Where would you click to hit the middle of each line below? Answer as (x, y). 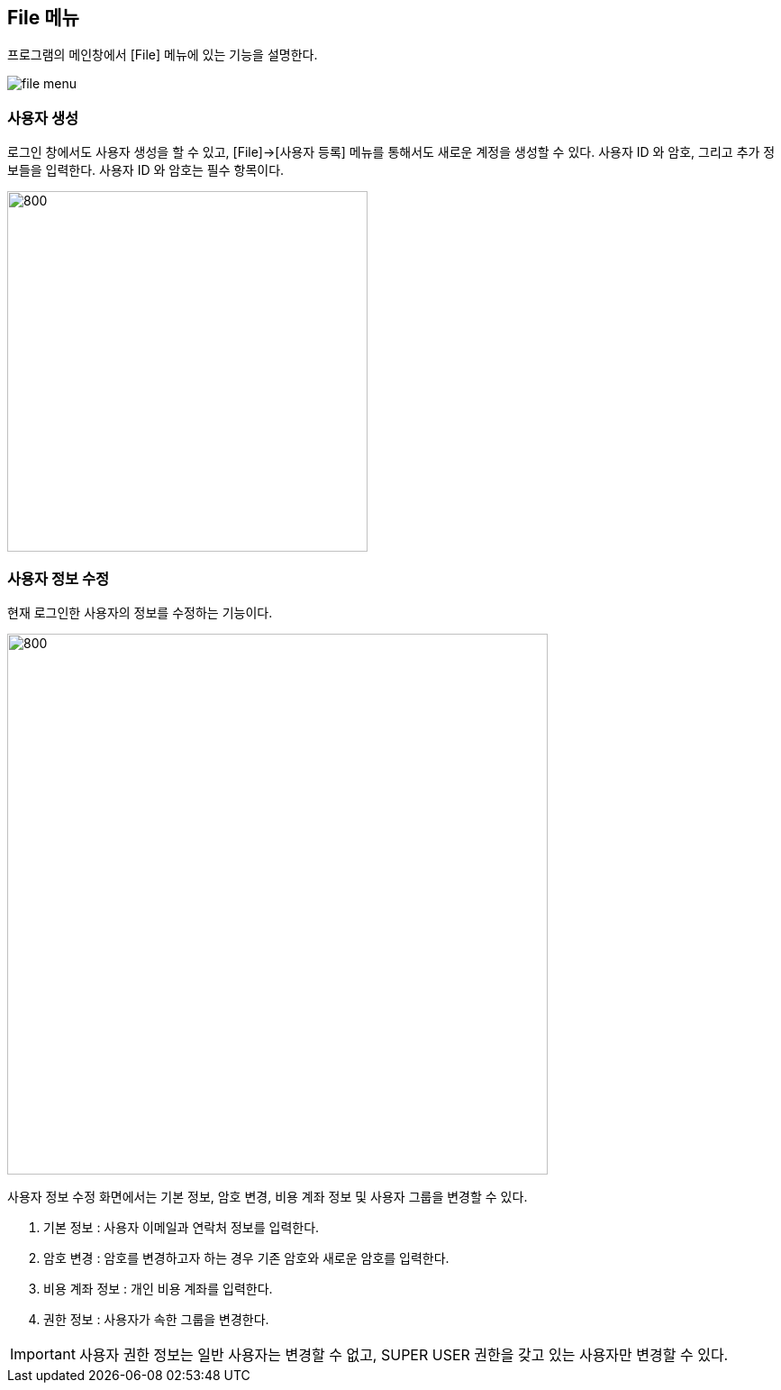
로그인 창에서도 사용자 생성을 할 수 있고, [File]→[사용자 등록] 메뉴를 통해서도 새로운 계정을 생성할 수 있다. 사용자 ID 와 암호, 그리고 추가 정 (391, 152)
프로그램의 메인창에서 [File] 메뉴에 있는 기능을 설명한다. (163, 55)
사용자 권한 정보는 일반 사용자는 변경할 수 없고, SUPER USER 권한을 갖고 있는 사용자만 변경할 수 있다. (404, 1354)
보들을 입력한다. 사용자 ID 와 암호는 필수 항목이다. (146, 170)
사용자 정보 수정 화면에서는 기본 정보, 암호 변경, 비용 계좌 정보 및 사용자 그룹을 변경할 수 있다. (268, 1196)
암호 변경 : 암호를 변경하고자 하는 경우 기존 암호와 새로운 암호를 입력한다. (246, 1257)
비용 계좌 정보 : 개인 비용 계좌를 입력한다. (158, 1288)
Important (43, 1353)
